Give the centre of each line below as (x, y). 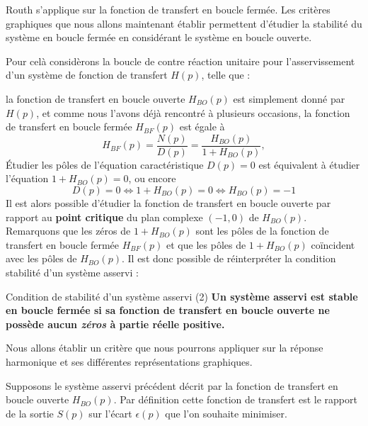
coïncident (333, 244)
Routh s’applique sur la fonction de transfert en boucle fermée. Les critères (168, 9)
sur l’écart (110, 413)
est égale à (202, 127)
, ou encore (152, 178)
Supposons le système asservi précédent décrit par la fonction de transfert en (172, 385)
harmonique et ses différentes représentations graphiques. (129, 361)
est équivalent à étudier (309, 164)
